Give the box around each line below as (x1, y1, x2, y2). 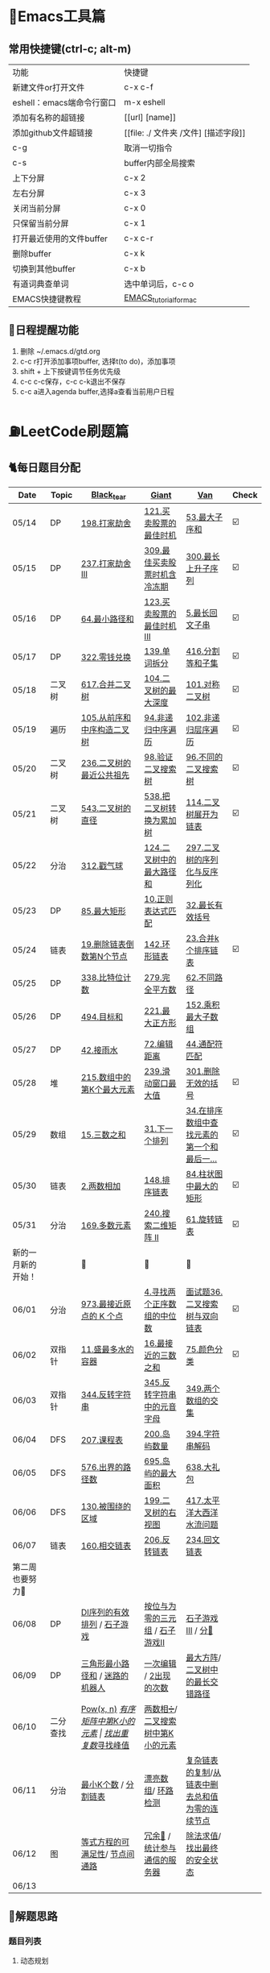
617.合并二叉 (80, 679, 132, 690)
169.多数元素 (80, 1220, 132, 1231)
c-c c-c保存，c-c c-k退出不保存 (19, 376, 126, 386)
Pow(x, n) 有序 (80, 1704, 136, 1714)
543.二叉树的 (80, 803, 132, 814)
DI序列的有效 (80, 1607, 130, 1618)
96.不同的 (186, 751, 223, 762)
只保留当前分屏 (12, 218, 70, 229)
